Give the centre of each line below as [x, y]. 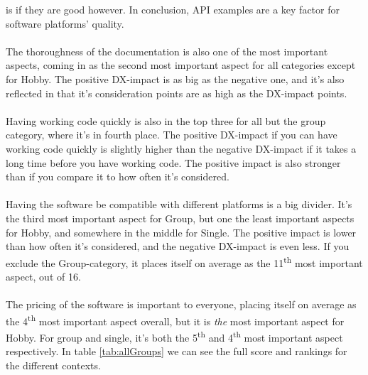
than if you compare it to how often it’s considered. [118, 176]
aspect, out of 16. [43, 276]
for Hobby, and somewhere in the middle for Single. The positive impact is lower [181, 232]
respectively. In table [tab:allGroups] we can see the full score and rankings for [177, 351]
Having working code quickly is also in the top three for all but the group [166, 120]
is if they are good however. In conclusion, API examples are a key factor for [173, 9]
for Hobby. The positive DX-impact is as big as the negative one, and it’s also [175, 78]
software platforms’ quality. [65, 23]
